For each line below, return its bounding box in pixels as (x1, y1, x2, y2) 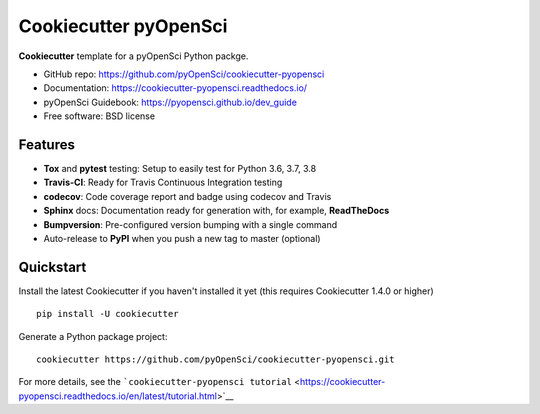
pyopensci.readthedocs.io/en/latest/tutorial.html (18, 390, 217, 402)
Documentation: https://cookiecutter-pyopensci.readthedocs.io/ (43, 82, 308, 94)
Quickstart (18, 258, 87, 275)
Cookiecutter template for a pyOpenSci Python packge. (18, 50, 249, 62)
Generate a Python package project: (18, 330, 168, 342)
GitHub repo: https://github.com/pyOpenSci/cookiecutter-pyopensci (43, 68, 325, 80)
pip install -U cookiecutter (36, 308, 179, 320)
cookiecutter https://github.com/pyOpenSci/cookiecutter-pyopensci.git (36, 354, 395, 365)
